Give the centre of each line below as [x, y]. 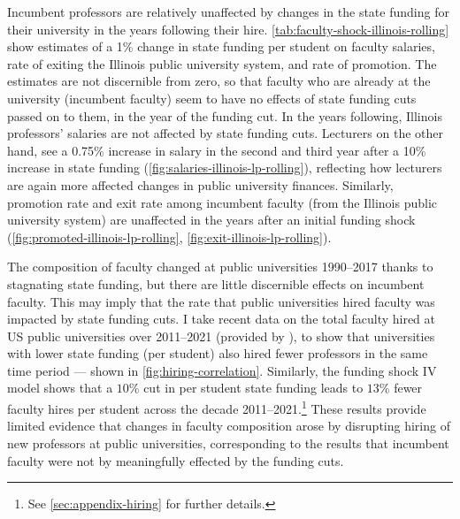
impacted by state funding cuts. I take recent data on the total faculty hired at [222, 319]
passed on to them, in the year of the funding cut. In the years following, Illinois [225, 115]
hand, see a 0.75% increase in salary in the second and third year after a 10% [217, 150]
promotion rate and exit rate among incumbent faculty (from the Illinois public [222, 202]
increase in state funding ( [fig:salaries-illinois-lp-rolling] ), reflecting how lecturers [225, 168]
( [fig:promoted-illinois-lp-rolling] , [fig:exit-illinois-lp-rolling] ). [169, 237]
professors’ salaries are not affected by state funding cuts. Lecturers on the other [225, 133]
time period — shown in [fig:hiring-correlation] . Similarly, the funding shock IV [222, 370]
